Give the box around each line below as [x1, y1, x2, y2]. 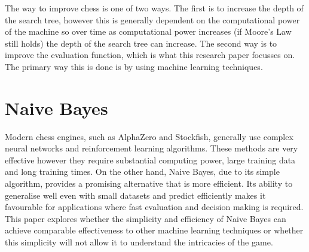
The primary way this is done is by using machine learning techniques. [5, 60, 263, 72]
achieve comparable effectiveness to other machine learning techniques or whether [5, 224, 304, 236]
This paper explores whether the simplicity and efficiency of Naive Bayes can [5, 212, 286, 224]
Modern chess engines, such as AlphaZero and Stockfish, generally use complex [5, 130, 293, 142]
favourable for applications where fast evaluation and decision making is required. [5, 201, 304, 213]
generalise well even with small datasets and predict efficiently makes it [5, 189, 266, 201]
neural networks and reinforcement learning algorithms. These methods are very [5, 142, 298, 154]
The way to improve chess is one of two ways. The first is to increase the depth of [5, 2, 304, 14]
